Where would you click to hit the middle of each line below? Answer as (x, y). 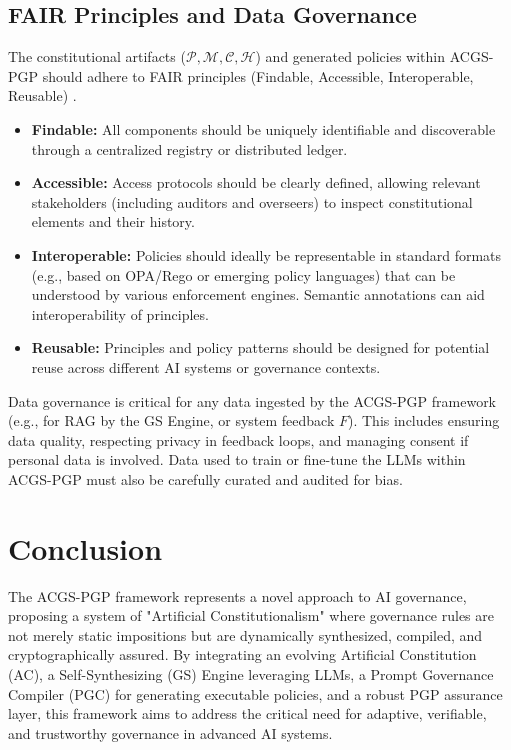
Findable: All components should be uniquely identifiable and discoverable (263, 128)
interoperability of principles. (120, 313)
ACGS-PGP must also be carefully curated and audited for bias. (205, 478)
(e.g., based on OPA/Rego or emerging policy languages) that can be (243, 274)
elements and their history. (113, 221)
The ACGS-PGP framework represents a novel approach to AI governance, (237, 595)
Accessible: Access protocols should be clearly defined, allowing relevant (256, 182)
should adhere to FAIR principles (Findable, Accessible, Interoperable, (258, 75)
